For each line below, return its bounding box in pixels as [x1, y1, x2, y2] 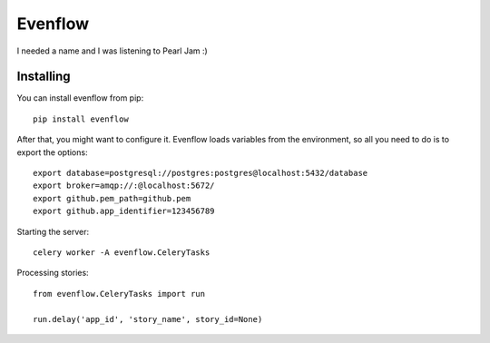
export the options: [16, 146, 88, 158]
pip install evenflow [33, 113, 129, 124]
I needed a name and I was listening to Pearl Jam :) [16, 45, 208, 56]
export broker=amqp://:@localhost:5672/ [33, 181, 215, 191]
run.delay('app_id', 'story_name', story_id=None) [33, 314, 263, 324]
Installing [16, 69, 72, 84]
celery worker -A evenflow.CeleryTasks [33, 247, 211, 258]
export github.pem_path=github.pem [33, 193, 191, 203]
